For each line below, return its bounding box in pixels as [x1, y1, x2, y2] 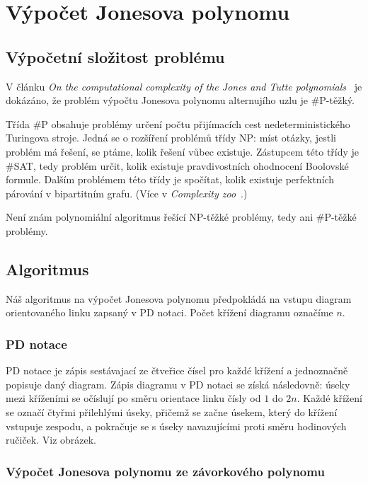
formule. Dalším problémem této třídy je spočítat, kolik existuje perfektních [6, 172, 335, 187]
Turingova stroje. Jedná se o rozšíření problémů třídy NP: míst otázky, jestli [6, 130, 336, 145]
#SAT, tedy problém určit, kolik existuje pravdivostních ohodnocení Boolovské [6, 158, 349, 173]
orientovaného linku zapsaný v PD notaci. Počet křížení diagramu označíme [6, 305, 333, 320]
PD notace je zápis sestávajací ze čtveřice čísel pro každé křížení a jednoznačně [6, 363, 348, 378]
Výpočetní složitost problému [6, 45, 225, 67]
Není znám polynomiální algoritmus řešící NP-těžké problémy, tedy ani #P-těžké [6, 209, 357, 224]
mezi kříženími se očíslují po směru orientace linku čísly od [6, 391, 261, 405]
